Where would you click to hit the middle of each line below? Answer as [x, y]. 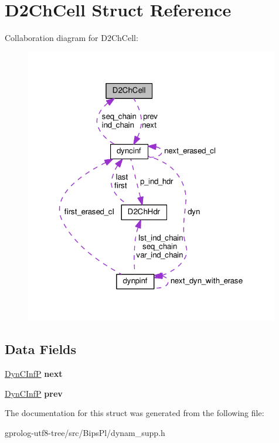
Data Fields [41, 349]
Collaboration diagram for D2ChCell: [72, 38]
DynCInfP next [34, 374]
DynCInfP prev [34, 393]
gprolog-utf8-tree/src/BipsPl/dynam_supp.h [85, 432]
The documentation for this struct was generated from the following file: [135, 413]
